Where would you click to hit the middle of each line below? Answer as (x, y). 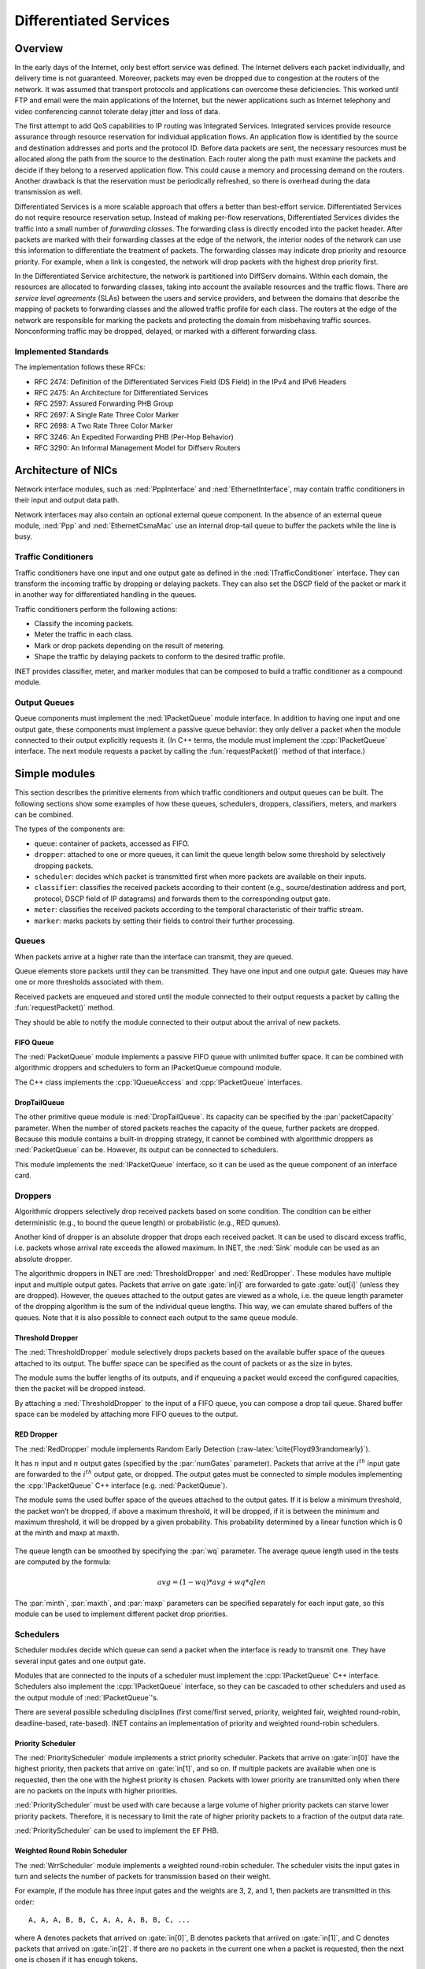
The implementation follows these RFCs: (80, 367)
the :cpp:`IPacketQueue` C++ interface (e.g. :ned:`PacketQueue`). (121, 1485)
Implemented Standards (62, 351)
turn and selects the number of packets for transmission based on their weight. (143, 1876)
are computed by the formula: (63, 1562)
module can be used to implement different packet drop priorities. (121, 1614)
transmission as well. (48, 192)
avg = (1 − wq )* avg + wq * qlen (212, 1582)
